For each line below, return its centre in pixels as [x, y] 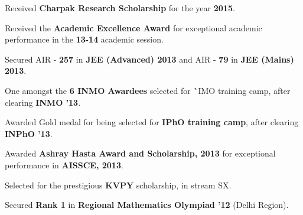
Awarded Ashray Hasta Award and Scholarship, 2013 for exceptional [140, 153]
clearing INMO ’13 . [43, 102]
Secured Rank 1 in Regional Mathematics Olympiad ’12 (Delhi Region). [147, 205]
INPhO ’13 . [29, 133]
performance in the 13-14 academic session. [84, 39]
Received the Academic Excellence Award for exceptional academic [133, 27]
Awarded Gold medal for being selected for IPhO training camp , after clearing [152, 122]
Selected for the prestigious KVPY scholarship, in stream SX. [118, 185]
